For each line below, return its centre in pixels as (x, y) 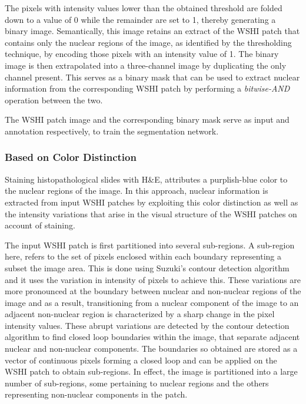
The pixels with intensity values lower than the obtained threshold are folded (144, 8)
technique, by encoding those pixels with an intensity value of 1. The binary (142, 54)
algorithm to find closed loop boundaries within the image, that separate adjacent (152, 337)
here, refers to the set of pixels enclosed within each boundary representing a (143, 256)
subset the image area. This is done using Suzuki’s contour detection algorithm (147, 267)
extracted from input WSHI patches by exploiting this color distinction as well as (152, 202)
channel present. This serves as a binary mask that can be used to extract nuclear (152, 77)
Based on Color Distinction (71, 157)
